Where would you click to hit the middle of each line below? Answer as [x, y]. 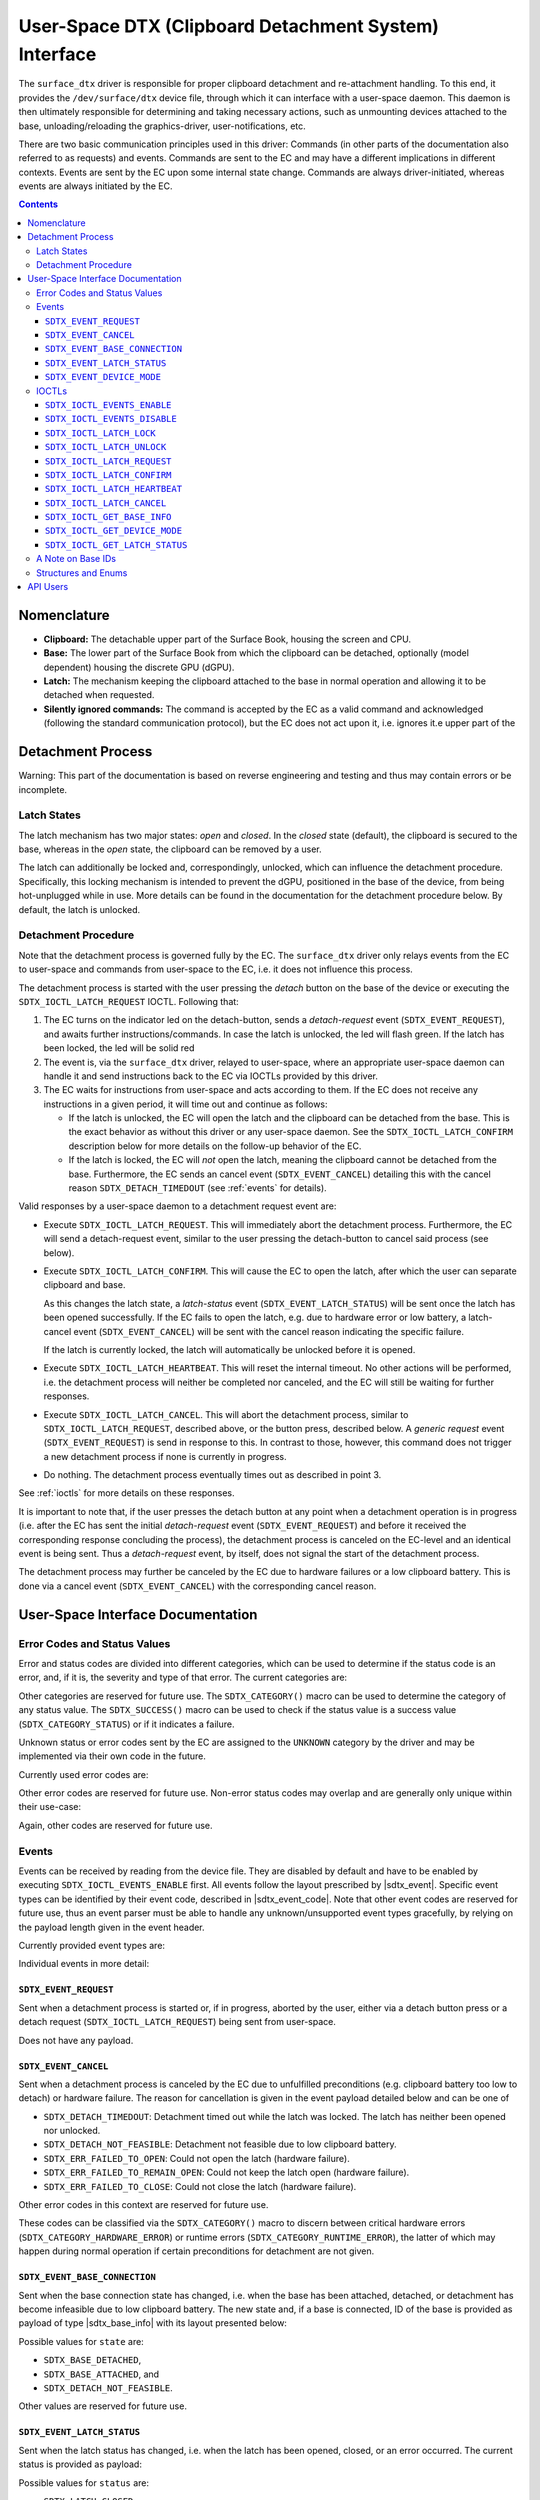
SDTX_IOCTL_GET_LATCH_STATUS [116, 544]
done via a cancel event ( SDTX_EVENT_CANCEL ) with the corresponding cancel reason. [197, 1586]
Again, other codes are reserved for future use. [116, 1825]
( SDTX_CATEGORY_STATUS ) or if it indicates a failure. [126, 1724]
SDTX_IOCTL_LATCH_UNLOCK [106, 447]
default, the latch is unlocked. [79, 909]
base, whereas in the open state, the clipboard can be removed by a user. [170, 849]
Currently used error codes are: [83, 1774]
